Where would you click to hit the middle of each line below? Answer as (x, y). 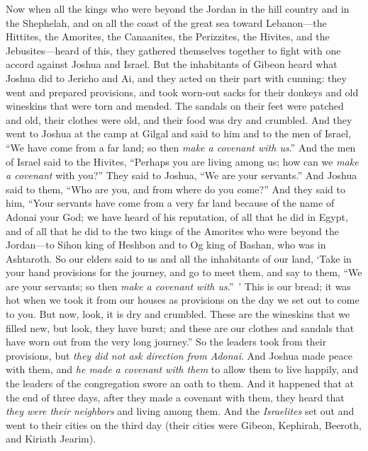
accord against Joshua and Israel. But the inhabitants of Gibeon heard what (172, 64)
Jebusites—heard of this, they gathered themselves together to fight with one (173, 50)
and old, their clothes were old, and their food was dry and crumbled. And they (179, 119)
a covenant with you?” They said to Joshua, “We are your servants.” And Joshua (182, 175)
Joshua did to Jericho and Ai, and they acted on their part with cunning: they (176, 78)
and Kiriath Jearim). (51, 439)
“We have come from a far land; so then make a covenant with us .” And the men (181, 147)
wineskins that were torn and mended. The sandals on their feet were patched (175, 106)
